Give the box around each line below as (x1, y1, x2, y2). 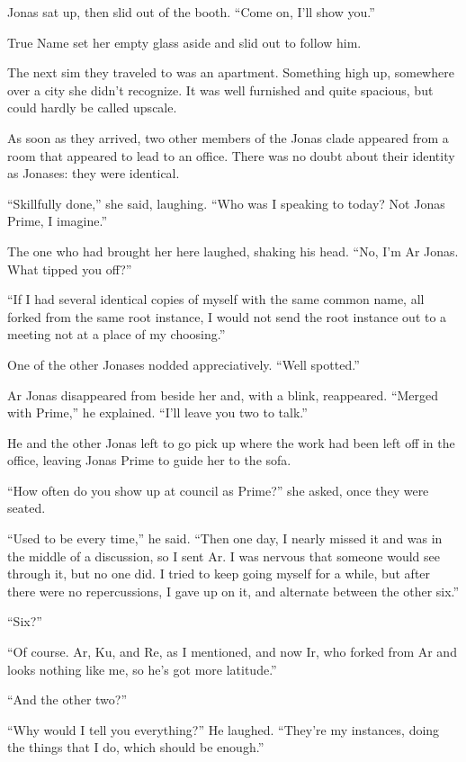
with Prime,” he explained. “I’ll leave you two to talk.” (7, 403, 308, 422)
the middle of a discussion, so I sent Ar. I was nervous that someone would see (7, 546, 440, 565)
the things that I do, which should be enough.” (7, 738, 264, 757)
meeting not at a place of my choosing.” (7, 325, 226, 344)
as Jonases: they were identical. (7, 164, 180, 183)
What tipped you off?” (7, 259, 132, 278)
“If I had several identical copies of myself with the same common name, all (7, 290, 425, 309)
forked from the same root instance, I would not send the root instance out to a (7, 307, 447, 326)
